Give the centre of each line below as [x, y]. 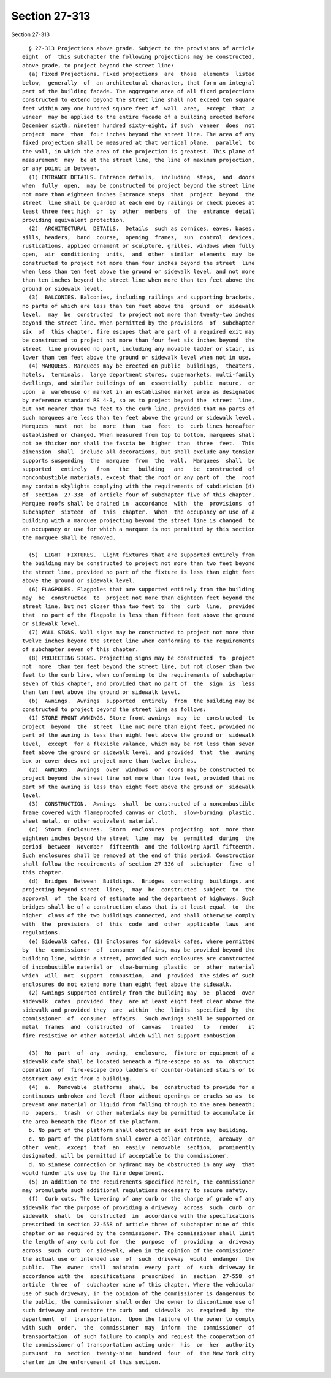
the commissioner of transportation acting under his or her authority [139, 1345]
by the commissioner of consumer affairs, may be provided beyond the [139, 950]
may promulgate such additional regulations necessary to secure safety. [135, 1190]
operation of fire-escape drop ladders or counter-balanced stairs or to [139, 1070]
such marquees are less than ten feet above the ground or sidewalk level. [139, 418]
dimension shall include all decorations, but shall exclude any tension [139, 452]
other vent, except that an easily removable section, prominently [139, 1147]
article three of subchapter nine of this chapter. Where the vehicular [139, 1285]
